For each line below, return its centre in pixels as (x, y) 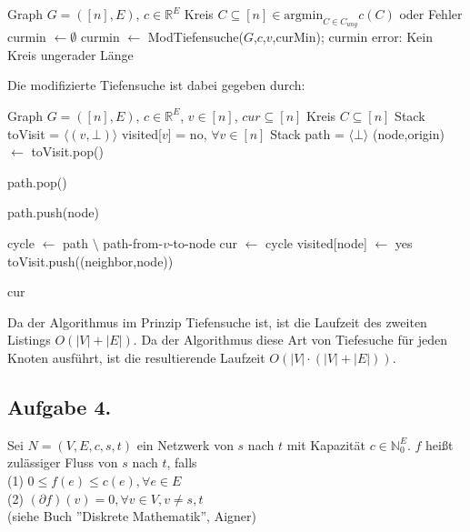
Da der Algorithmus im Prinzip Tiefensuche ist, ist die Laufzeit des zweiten (217, 321)
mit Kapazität (326, 444)
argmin (304, 15)
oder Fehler (431, 14)
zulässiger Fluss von (63, 462)
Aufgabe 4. (60, 406)
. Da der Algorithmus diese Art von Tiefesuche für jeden (290, 340)
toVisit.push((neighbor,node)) (90, 261)
